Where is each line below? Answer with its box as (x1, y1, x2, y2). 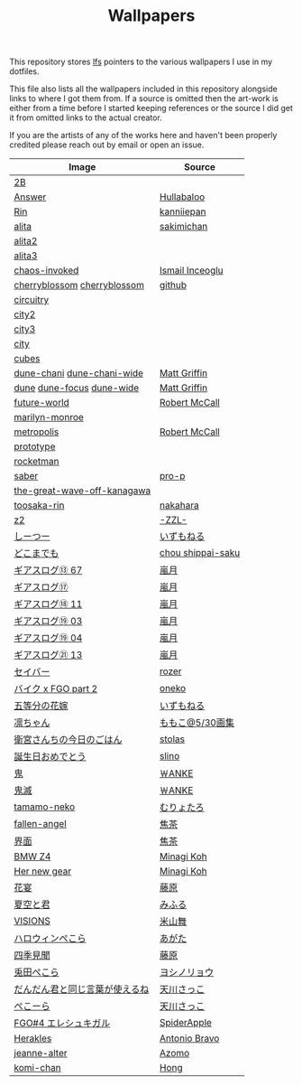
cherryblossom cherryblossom (14, 279, 144, 292)
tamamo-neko (14, 800, 76, 813)
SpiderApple (159, 1016, 212, 1029)
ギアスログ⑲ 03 (14, 615, 83, 628)
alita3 (14, 249, 38, 262)
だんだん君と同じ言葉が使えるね (14, 983, 150, 996)
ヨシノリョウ (159, 966, 215, 978)
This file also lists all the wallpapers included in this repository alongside (9, 83, 278, 95)
